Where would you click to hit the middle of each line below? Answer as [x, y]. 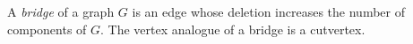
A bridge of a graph [61, 11]
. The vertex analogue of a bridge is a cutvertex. [233, 29]
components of [47, 29]
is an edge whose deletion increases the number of [268, 11]
